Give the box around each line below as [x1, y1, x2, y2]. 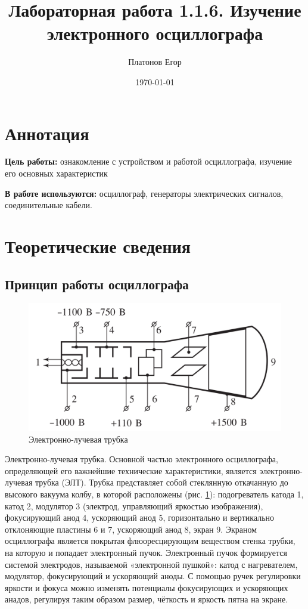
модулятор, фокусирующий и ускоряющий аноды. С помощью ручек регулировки [5, 570, 301, 582]
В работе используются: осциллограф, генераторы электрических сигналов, [5, 187, 284, 199]
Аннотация [5, 120, 89, 145]
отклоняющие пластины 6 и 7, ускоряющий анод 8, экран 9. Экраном [5, 523, 257, 535]
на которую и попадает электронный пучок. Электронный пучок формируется [5, 546, 287, 558]
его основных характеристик [5, 167, 108, 180]
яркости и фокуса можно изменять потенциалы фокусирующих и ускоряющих [5, 581, 288, 593]
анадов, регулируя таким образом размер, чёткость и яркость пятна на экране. [5, 593, 288, 605]
